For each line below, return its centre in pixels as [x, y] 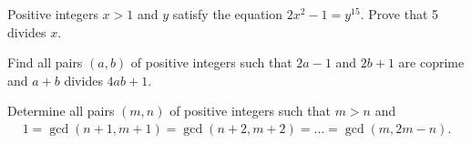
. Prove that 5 [399, 14]
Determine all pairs [61, 111]
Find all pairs [45, 62]
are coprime [431, 62]
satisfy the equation [228, 14]
